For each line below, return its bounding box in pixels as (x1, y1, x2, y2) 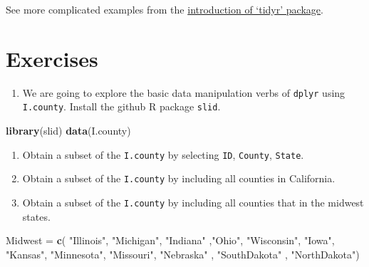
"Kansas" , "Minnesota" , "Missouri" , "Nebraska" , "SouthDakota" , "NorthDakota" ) (6, 246, 360, 261)
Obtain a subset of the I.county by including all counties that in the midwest (22, 194, 364, 209)
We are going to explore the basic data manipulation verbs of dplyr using (22, 85, 345, 100)
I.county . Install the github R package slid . (22, 99, 221, 114)
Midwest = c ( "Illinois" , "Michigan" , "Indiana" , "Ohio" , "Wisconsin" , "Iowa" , (6, 233, 335, 248)
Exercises (6, 43, 98, 73)
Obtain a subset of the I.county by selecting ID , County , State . (22, 147, 304, 162)
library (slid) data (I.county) (6, 123, 131, 138)
